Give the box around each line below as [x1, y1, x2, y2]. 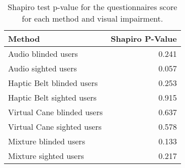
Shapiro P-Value [111, 33, 177, 44]
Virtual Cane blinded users [8, 106, 103, 118]
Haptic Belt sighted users [8, 92, 97, 103]
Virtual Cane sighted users [8, 121, 102, 132]
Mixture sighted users [8, 150, 84, 161]
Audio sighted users [8, 62, 77, 74]
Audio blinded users [8, 48, 78, 59]
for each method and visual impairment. [22, 13, 163, 24]
